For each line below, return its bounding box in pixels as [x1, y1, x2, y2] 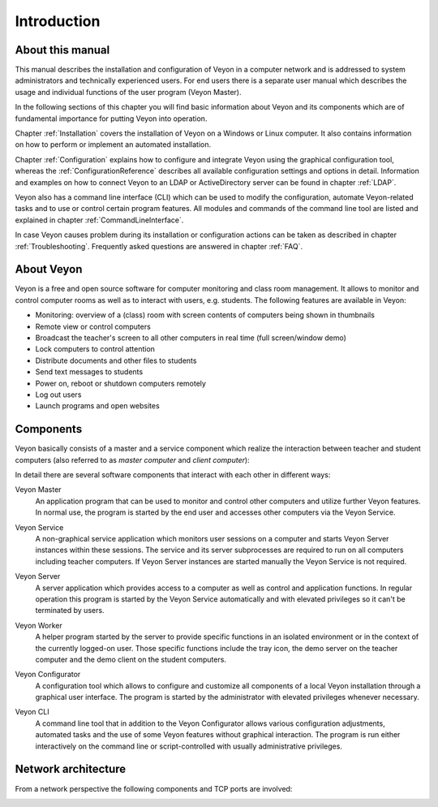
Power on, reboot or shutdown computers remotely [35, 378, 207, 388]
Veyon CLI [15, 707, 49, 717]
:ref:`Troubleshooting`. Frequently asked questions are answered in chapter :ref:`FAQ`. [15, 241, 303, 251]
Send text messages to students [35, 367, 144, 377]
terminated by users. [35, 606, 105, 615]
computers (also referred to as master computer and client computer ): [15, 455, 251, 464]
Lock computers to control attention [35, 344, 156, 354]
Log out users [35, 390, 82, 399]
